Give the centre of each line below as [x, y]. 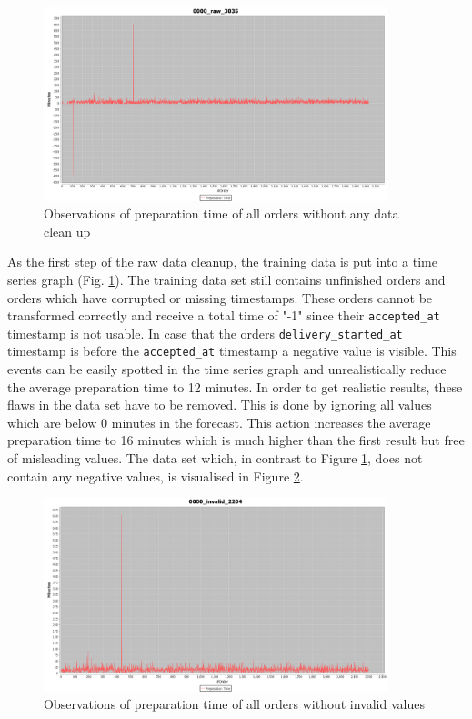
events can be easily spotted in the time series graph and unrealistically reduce [227, 369]
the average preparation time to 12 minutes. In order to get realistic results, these [235, 386]
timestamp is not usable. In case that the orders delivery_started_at [205, 333]
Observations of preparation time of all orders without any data [221, 213]
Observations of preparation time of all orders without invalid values [234, 704]
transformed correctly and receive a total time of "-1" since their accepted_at [224, 315]
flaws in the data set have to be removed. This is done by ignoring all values [220, 405]
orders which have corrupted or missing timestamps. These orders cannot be [220, 297]
